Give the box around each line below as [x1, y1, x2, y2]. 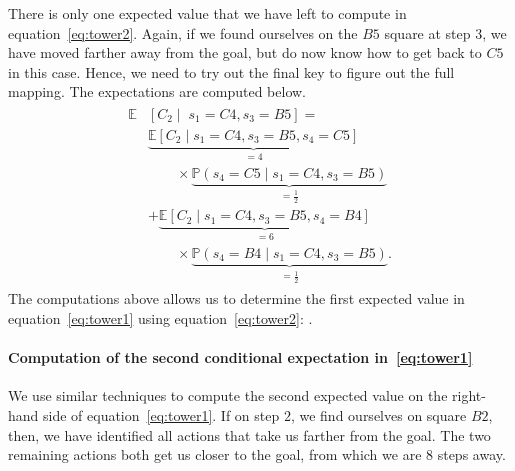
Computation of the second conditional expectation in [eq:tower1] [8, 347, 473, 368]
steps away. [437, 444, 506, 465]
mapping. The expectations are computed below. [8, 81, 307, 102]
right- [452, 385, 486, 406]
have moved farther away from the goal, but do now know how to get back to [8, 42, 482, 63]
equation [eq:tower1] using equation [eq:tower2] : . [8, 307, 313, 328]
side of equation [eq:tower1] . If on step [43, 404, 280, 425]
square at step [384, 22, 471, 43]
